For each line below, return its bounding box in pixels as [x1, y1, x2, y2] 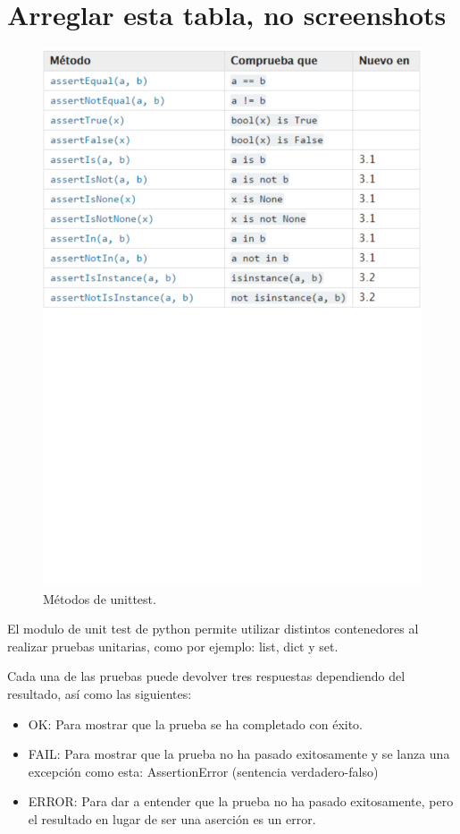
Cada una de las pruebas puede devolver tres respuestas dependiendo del [7, 667, 406, 685]
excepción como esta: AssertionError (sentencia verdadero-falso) [28, 762, 379, 780]
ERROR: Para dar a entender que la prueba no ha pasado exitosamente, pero [28, 792, 454, 811]
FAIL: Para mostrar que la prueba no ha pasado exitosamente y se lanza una [28, 745, 450, 763]
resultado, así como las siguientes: [7, 685, 192, 703]
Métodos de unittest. [43, 589, 156, 608]
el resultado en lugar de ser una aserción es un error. [28, 809, 316, 828]
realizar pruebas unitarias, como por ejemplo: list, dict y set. [7, 636, 339, 655]
